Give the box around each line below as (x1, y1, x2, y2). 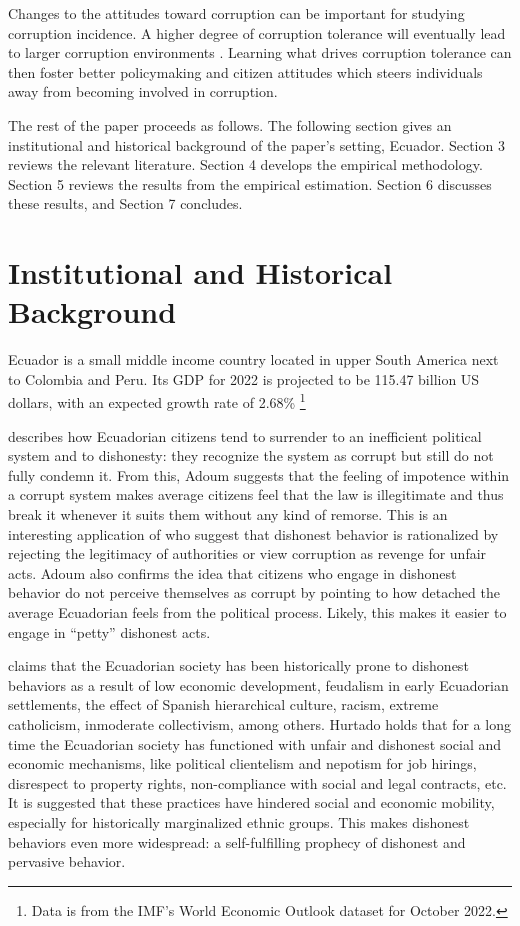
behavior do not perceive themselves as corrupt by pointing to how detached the (8, 582, 500, 603)
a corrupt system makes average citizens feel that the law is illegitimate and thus (8, 484, 504, 505)
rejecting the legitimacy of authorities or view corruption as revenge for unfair (8, 543, 487, 564)
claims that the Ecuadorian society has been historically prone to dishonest (8, 655, 469, 676)
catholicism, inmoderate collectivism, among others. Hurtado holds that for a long (8, 714, 511, 734)
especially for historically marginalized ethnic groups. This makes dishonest (8, 811, 470, 832)
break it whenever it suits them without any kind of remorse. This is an (8, 504, 448, 525)
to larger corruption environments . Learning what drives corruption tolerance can (8, 42, 512, 63)
